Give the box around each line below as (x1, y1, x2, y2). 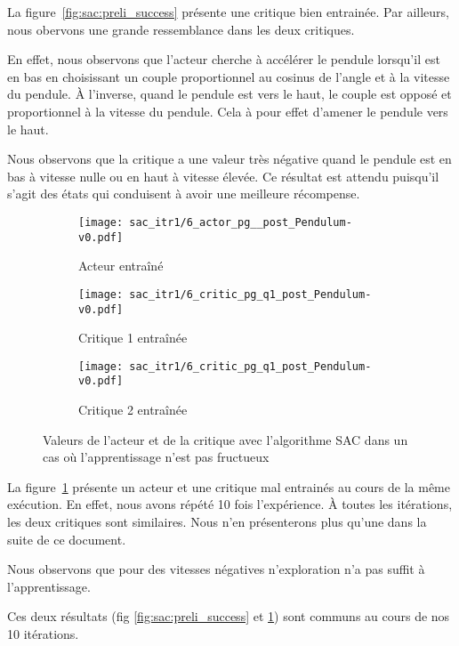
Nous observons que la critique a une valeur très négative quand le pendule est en (7, 149, 452, 168)
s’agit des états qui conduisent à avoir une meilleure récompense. (7, 184, 360, 203)
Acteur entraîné (78, 256, 164, 275)
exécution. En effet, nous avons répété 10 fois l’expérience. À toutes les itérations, (7, 495, 453, 513)
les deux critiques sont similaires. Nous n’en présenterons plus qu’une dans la (7, 513, 427, 531)
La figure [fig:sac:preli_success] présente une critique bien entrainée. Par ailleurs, (7, 3, 449, 20)
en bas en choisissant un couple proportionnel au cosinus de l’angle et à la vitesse (7, 67, 450, 85)
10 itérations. (7, 625, 79, 642)
